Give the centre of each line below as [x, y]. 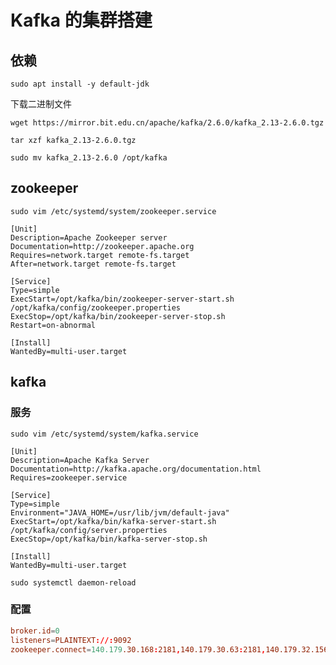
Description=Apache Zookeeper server [89, 237]
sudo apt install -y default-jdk [80, 84]
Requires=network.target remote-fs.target [100, 255]
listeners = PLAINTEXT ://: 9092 [71, 640]
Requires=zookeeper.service [69, 477]
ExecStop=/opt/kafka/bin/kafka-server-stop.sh [109, 539]
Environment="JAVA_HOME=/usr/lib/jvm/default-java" [120, 512]
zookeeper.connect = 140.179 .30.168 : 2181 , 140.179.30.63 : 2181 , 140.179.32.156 [169, 649]
